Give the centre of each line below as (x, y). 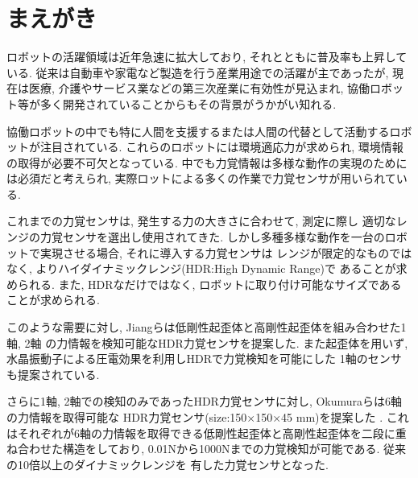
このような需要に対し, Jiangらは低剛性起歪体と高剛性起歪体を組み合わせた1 (207, 327)
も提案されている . (53, 374)
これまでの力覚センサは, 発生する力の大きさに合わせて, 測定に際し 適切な (201, 221)
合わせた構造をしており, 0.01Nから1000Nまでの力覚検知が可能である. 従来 (212, 449)
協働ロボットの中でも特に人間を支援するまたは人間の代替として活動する (198, 131)
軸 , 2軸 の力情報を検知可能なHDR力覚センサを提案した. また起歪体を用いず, (207, 342)
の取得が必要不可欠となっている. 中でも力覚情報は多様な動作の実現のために (207, 162)
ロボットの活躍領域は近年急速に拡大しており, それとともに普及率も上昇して (207, 57)
